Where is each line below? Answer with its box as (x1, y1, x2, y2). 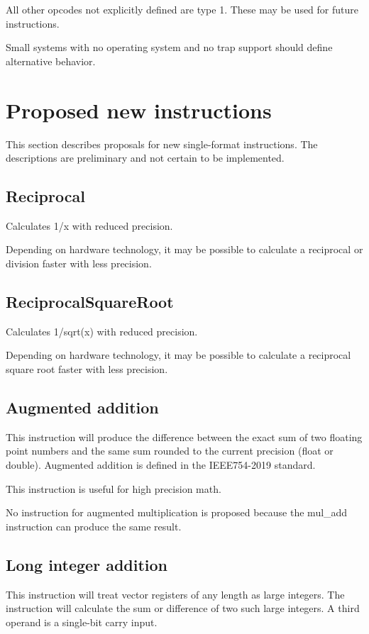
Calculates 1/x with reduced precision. (6, 218, 173, 233)
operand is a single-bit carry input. (6, 614, 158, 629)
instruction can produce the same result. (6, 518, 182, 533)
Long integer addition (6, 553, 168, 575)
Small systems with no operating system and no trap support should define (6, 40, 333, 55)
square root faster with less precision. (6, 362, 168, 377)
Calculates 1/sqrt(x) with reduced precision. (6, 323, 198, 338)
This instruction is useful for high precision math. (6, 481, 221, 496)
